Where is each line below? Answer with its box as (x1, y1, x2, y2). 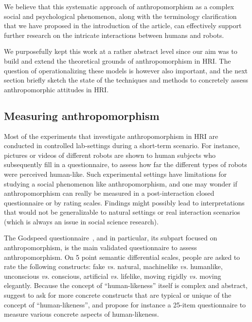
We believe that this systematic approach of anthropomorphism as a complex (4, 1, 234, 11)
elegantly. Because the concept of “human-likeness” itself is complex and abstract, (4, 280, 248, 290)
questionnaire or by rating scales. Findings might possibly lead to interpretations (4, 197, 245, 207)
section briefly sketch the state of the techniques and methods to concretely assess (4, 75, 248, 85)
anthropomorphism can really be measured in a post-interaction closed (4, 188, 215, 198)
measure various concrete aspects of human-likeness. (4, 309, 159, 319)
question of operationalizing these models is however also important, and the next (4, 65, 248, 75)
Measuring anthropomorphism (4, 108, 160, 123)
